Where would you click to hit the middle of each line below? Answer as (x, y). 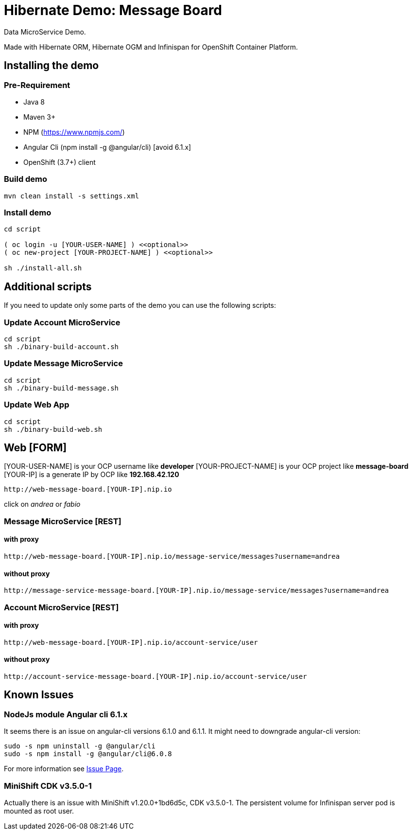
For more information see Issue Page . (64, 769)
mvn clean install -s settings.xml (72, 196)
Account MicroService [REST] (61, 607)
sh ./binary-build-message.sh (61, 388)
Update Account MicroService (62, 322)
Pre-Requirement (37, 85)
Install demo (28, 213)
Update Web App (37, 405)
